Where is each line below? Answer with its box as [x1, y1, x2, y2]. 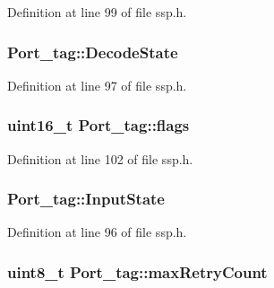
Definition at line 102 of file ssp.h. [7, 149, 193, 168]
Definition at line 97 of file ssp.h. [7, 75, 187, 94]
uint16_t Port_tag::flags [7, 114, 190, 136]
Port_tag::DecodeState [7, 40, 178, 63]
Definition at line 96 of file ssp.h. [7, 223, 187, 241]
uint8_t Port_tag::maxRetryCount [7, 260, 268, 283]
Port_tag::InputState [7, 188, 165, 210]
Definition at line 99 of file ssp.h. [7, 3, 187, 21]
